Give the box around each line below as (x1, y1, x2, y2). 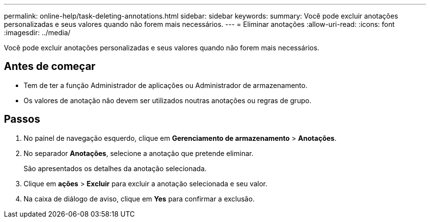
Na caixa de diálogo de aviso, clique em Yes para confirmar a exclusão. (24, 194, 255, 203)
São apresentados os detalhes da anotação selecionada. (24, 164, 207, 173)
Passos (4, 113, 40, 126)
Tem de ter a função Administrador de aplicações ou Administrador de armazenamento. (24, 81, 308, 89)
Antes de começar (4, 60, 96, 73)
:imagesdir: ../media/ (4, 28, 71, 37)
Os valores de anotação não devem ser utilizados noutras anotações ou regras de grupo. (24, 96, 312, 105)
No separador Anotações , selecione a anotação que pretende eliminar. (24, 149, 254, 157)
